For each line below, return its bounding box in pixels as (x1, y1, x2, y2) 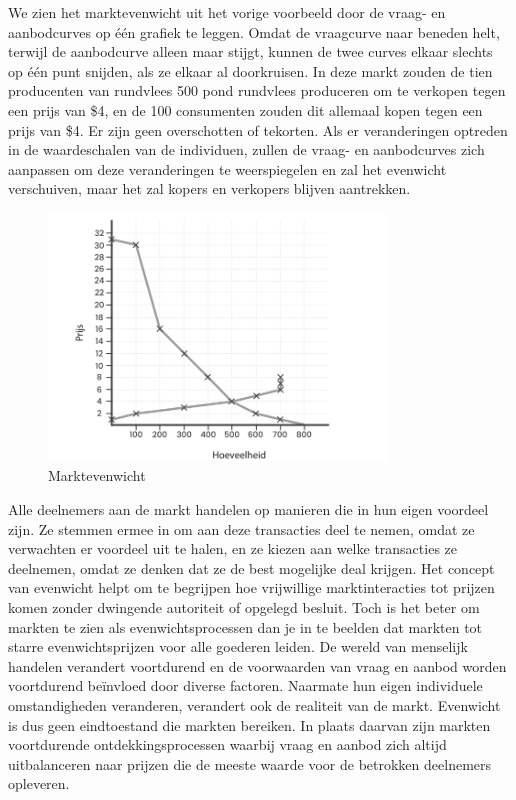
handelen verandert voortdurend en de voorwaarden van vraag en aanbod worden (8, 655, 507, 676)
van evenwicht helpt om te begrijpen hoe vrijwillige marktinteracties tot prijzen (8, 577, 495, 598)
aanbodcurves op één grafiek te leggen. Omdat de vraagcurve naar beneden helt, (8, 21, 500, 42)
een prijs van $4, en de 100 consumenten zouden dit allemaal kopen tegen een (8, 99, 483, 120)
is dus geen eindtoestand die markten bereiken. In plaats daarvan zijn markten (8, 714, 491, 735)
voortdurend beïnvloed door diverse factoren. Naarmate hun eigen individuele (8, 675, 483, 696)
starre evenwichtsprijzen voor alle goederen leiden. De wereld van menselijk (8, 636, 468, 657)
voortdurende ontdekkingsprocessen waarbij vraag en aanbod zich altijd (8, 734, 447, 755)
